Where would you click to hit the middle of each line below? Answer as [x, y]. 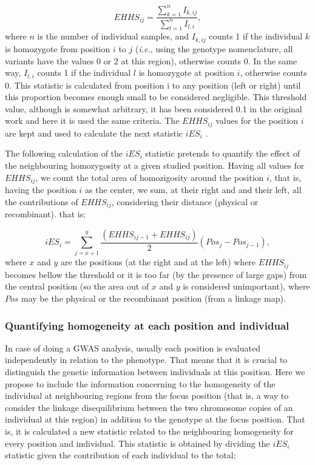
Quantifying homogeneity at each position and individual [147, 325]
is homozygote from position [58, 48]
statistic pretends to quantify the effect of [222, 153]
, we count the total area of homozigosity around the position [150, 177]
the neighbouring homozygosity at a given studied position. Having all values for [155, 165]
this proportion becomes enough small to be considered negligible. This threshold [156, 97]
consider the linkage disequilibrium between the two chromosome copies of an [149, 407]
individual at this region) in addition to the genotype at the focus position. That [155, 419]
